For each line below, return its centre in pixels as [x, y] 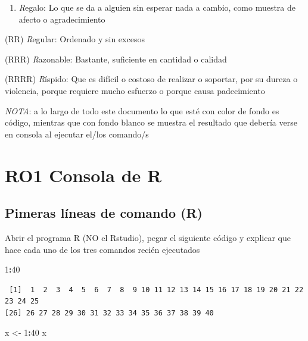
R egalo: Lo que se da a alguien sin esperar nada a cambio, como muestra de [157, 7]
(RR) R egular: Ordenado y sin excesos [75, 39]
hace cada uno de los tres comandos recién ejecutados [102, 249]
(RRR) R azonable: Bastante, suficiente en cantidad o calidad [116, 59]
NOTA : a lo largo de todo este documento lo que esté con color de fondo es [142, 110]
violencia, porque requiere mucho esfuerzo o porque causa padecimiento [135, 90]
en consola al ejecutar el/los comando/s [77, 134]
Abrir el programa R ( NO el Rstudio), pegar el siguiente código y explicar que [148, 237]
